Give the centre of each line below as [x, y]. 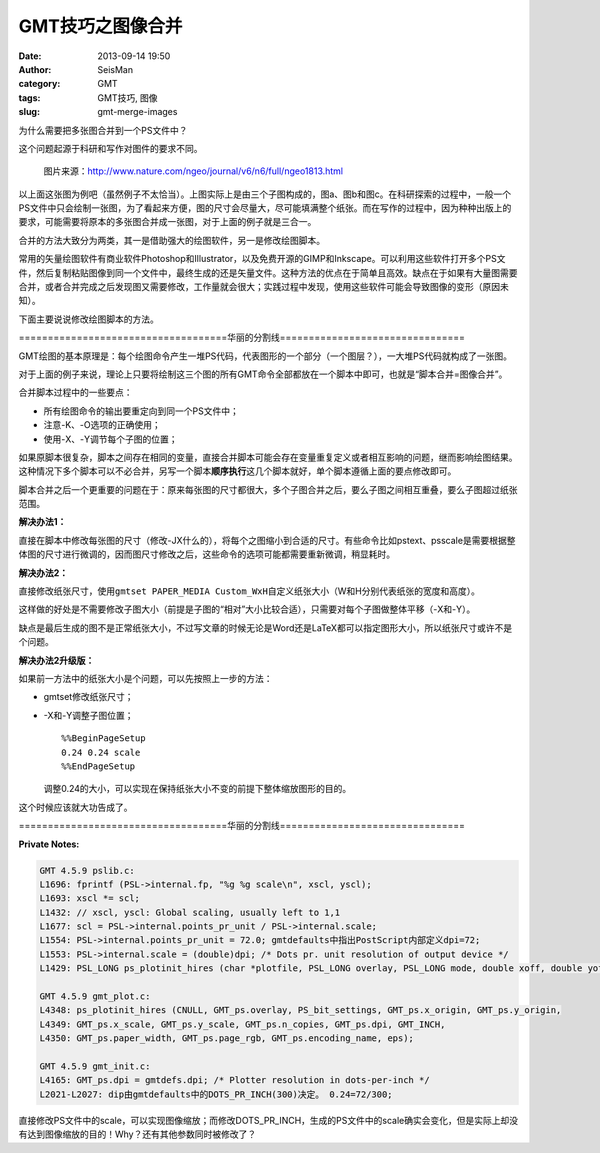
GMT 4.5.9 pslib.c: [87, 870]
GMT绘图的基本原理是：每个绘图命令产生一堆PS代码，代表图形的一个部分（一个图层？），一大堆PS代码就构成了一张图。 [265, 356]
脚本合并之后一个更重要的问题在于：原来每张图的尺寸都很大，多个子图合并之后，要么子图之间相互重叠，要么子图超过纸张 [268, 489]
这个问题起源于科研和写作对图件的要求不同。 [110, 148]
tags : [29, 97]
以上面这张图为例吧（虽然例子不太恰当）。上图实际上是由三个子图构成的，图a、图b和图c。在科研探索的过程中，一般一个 [265, 194]
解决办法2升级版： [56, 660]
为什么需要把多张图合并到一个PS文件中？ [103, 130]
